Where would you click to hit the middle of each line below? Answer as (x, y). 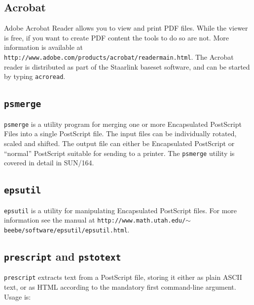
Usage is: (18, 296)
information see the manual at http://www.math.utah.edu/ (95, 220)
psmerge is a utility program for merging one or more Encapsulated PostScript (123, 124)
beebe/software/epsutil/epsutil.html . (67, 229)
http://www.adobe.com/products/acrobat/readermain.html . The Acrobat (119, 57)
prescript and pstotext (63, 256)
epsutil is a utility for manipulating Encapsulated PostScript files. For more (120, 210)
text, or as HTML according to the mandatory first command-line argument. (120, 286)
